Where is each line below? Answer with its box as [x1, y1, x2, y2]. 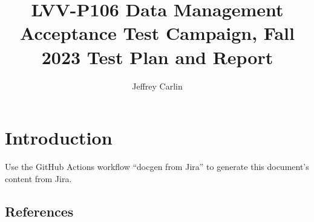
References [5, 201, 74, 220]
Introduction [5, 125, 113, 150]
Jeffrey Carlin [132, 79, 183, 92]
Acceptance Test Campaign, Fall [20, 21, 295, 45]
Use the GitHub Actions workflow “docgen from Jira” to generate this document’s [5, 160, 309, 173]
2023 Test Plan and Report [41, 44, 273, 69]
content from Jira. [5, 172, 72, 184]
